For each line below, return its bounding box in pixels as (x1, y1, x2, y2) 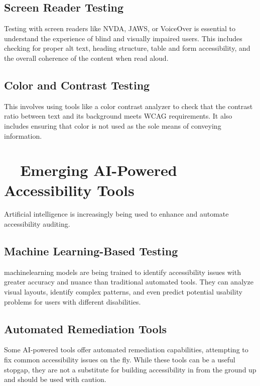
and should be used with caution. (4, 374, 106, 384)
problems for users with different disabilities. (4, 296, 141, 307)
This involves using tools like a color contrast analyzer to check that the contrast (4, 101, 253, 111)
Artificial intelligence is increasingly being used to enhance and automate (4, 209, 229, 219)
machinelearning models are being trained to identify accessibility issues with (4, 266, 241, 277)
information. (4, 130, 42, 141)
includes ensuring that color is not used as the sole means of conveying (4, 120, 221, 131)
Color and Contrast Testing (4, 77, 150, 92)
